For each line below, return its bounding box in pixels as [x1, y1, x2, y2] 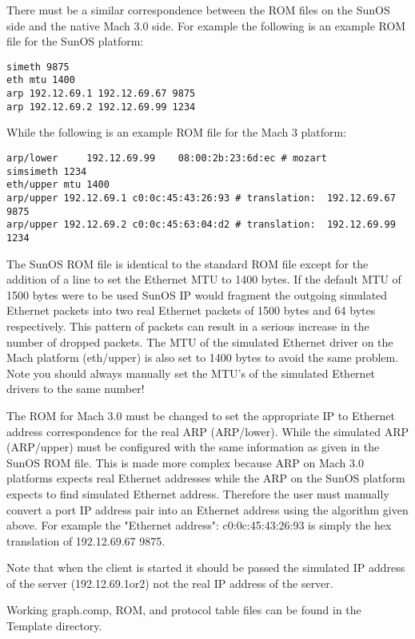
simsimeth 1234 [6, 165, 87, 177]
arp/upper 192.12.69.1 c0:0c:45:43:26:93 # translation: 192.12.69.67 [6, 192, 396, 204]
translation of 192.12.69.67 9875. [6, 532, 166, 549]
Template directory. [6, 617, 102, 634]
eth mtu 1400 [6, 74, 75, 86]
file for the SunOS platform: [6, 33, 144, 50]
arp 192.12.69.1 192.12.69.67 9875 [6, 88, 196, 100]
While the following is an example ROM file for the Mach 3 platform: [6, 124, 347, 141]
